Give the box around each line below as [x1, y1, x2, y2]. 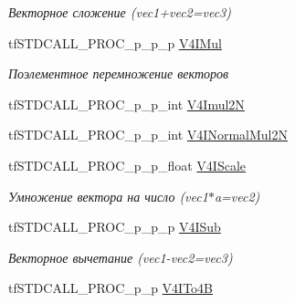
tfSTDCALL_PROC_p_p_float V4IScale [8, 155, 247, 174]
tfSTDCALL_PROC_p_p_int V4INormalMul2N [8, 125, 288, 144]
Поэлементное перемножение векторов [8, 64, 229, 83]
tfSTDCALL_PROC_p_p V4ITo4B [8, 278, 214, 298]
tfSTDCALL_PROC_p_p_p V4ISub [8, 217, 221, 236]
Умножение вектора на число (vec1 [8, 186, 208, 205]
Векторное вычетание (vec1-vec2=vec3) [8, 247, 233, 266]
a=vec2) [214, 186, 260, 205]
